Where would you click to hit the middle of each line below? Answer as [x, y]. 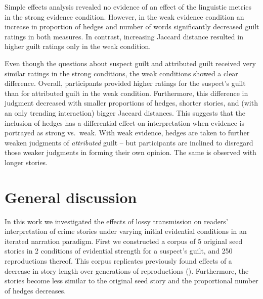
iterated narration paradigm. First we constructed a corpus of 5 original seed [124, 241]
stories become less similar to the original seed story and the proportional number [131, 281]
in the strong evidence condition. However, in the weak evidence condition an [124, 16]
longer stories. [26, 162]
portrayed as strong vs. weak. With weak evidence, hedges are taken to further [127, 133]
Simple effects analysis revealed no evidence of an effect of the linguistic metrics [128, 7]
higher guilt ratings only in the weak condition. [78, 46]
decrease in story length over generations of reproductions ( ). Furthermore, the [127, 270]
